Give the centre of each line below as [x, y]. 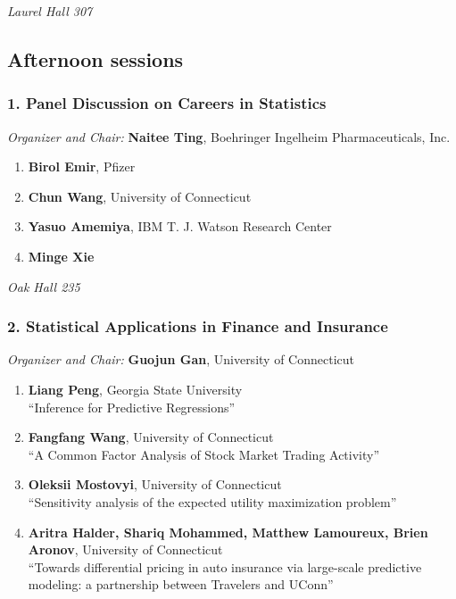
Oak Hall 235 [44, 286]
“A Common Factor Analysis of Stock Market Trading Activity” [204, 454]
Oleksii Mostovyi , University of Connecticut [155, 484]
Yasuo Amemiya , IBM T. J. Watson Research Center [180, 226]
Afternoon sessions [95, 58]
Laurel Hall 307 [50, 11]
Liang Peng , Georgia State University [135, 389]
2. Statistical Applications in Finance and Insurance [198, 326]
